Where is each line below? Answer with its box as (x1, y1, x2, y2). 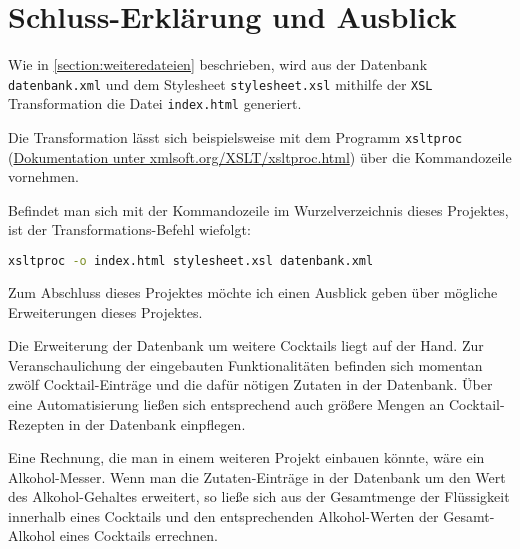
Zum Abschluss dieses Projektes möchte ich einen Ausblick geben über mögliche (8, 281, 498, 302)
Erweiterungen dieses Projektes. (8, 301, 203, 322)
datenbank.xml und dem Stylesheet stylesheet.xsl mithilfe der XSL (8, 73, 433, 94)
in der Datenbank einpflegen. (68, 413, 246, 434)
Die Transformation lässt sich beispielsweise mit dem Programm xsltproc (8, 127, 463, 148)
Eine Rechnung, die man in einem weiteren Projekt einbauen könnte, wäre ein (8, 447, 485, 468)
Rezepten (8, 413, 65, 434)
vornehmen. (8, 166, 79, 187)
